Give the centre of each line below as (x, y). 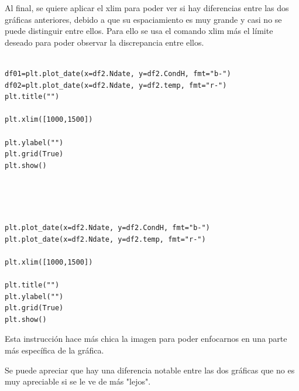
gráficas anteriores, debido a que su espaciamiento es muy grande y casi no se (143, 19)
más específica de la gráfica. (54, 350)
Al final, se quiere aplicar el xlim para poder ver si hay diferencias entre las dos (147, 8)
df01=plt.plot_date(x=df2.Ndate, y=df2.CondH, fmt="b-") (118, 73)
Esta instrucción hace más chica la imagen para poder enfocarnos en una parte (146, 339)
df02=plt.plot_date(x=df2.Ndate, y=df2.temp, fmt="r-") (116, 85)
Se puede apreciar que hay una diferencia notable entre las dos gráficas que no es (150, 370)
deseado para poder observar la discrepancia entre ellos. (104, 42)
